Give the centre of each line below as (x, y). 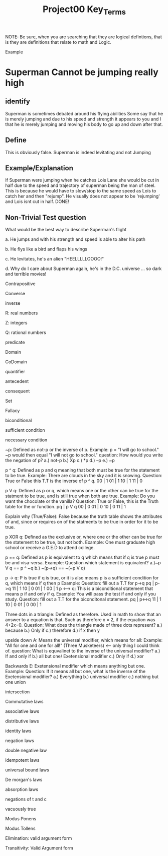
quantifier (15, 372)
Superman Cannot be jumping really (82, 72)
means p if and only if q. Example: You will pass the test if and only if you (81, 594)
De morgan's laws (24, 780)
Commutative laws (24, 702)
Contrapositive (21, 284)
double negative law (26, 750)
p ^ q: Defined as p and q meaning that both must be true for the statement (82, 470)
